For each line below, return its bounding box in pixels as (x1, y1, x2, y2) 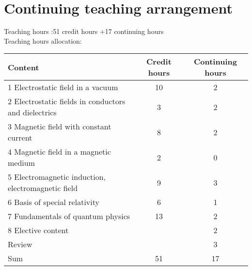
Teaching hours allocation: (4, 35, 82, 46)
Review (8, 238, 32, 250)
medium (8, 157, 35, 169)
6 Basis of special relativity (8, 196, 99, 208)
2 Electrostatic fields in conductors (8, 95, 126, 107)
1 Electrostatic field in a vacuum (8, 81, 118, 93)
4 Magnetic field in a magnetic (8, 146, 111, 158)
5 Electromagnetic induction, (8, 171, 106, 183)
